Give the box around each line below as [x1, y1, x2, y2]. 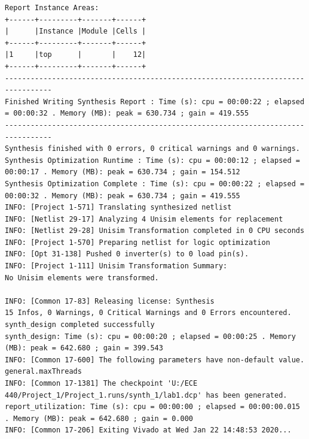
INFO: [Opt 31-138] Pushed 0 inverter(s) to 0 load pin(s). [5, 250, 249, 259]
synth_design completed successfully [5, 320, 155, 329]
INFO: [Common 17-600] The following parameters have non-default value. [5, 355, 305, 364]
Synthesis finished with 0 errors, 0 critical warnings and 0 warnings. [5, 144, 300, 153]
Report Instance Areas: [5, 4, 99, 12]
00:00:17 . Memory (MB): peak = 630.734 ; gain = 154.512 [5, 168, 240, 177]
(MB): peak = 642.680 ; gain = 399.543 [5, 344, 163, 353]
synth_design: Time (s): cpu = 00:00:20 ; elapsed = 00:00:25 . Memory [5, 332, 296, 341]
